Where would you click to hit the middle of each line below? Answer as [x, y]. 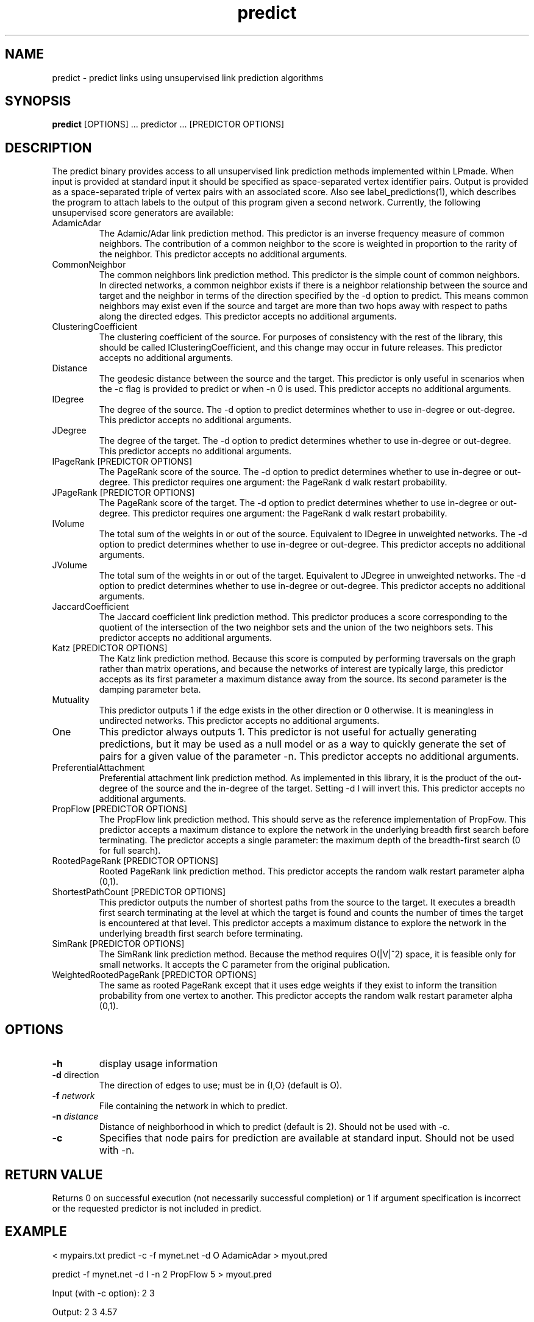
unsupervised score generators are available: [143, 213]
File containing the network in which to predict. [193, 1106]
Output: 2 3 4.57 [85, 1312]
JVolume [69, 565]
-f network [73, 1096]
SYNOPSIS [38, 101]
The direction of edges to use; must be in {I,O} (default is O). [220, 1085]
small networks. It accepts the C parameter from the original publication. [244, 965]
